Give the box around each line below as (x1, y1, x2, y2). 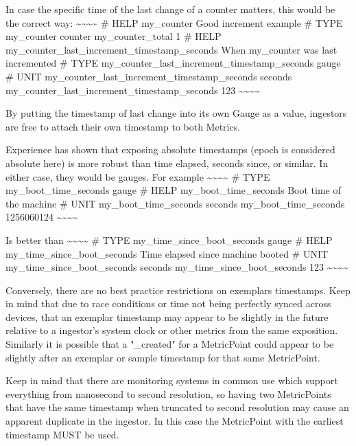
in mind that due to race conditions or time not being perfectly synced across (5, 296, 331, 311)
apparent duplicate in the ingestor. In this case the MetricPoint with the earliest (5, 414, 344, 428)
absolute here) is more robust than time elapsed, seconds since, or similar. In (5, 155, 329, 170)
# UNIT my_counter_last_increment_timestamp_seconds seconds (5, 69, 292, 83)
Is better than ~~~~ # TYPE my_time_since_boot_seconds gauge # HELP (5, 232, 333, 247)
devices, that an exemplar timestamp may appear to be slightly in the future (5, 309, 329, 324)
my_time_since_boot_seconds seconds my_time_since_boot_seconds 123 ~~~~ (5, 260, 348, 274)
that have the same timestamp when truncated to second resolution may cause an (5, 400, 349, 414)
